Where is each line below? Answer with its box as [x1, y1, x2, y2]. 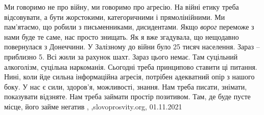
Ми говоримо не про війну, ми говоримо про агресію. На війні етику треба [4, 2, 239, 12]
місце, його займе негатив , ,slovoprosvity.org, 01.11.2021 [4, 101, 182, 111]
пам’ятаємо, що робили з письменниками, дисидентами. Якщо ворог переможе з [4, 21, 254, 32]
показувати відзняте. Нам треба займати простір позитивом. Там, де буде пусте [4, 91, 251, 102]
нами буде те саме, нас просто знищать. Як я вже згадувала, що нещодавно [4, 31, 239, 42]
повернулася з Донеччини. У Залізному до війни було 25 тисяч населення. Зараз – [4, 41, 260, 52]
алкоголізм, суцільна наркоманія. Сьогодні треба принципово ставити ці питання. [4, 61, 257, 72]
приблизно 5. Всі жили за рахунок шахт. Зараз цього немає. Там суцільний [4, 51, 238, 62]
